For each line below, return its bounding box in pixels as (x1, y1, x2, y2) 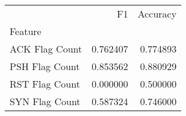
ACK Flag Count (10, 42, 82, 56)
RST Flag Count (10, 77, 80, 91)
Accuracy (137, 7, 177, 21)
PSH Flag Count (10, 59, 80, 73)
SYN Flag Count (10, 94, 81, 108)
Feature (10, 24, 42, 38)
